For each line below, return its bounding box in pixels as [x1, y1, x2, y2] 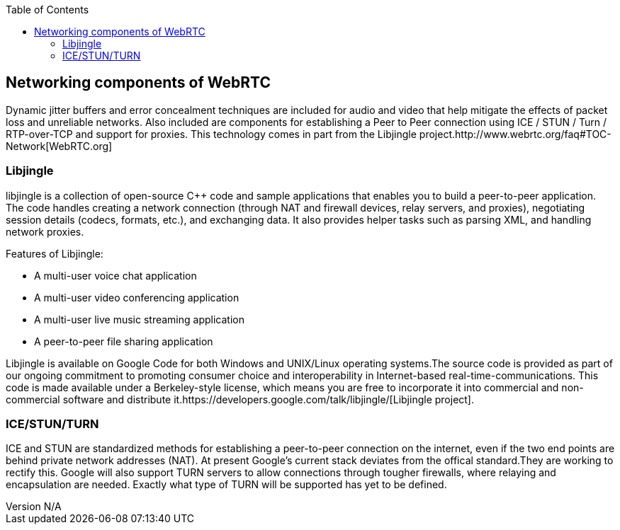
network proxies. [6, 225, 84, 238]
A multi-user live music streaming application [34, 313, 244, 326]
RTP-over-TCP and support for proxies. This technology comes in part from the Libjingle [6, 127, 417, 140]
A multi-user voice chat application [34, 269, 197, 282]
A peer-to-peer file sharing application [34, 335, 213, 347]
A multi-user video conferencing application [34, 291, 239, 304]
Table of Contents [6, 4, 89, 16]
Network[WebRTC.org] [6, 139, 113, 152]
